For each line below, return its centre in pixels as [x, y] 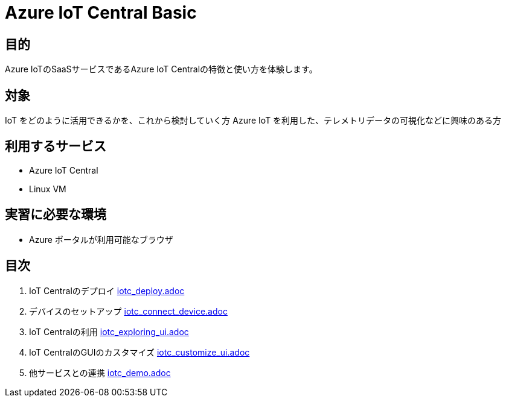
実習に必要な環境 [56, 215]
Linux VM [48, 189]
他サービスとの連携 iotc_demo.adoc [100, 372]
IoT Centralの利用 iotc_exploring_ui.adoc [109, 331]
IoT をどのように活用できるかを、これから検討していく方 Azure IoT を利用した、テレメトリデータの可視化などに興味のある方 [253, 121]
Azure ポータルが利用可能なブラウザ [101, 239]
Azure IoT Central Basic [101, 13]
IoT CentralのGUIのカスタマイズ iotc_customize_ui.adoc [139, 352]
